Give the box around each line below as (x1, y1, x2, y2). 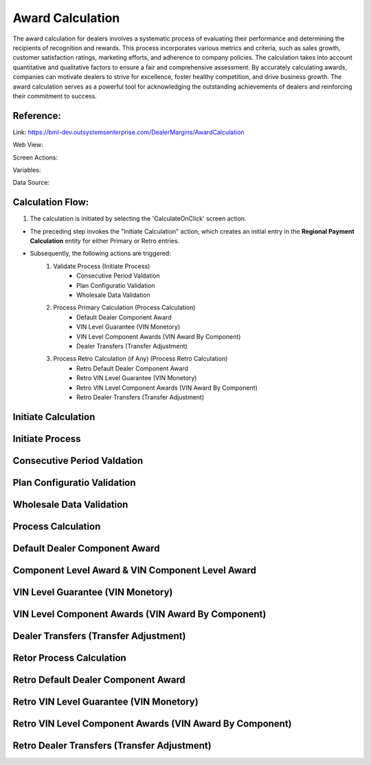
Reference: (12, 110, 61, 122)
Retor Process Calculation (12, 652, 126, 663)
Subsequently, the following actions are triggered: (30, 250, 171, 258)
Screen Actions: (12, 153, 58, 162)
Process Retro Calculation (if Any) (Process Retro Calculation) (53, 355, 228, 363)
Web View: (12, 141, 44, 149)
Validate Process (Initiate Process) (53, 262, 150, 270)
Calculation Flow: (12, 197, 89, 208)
